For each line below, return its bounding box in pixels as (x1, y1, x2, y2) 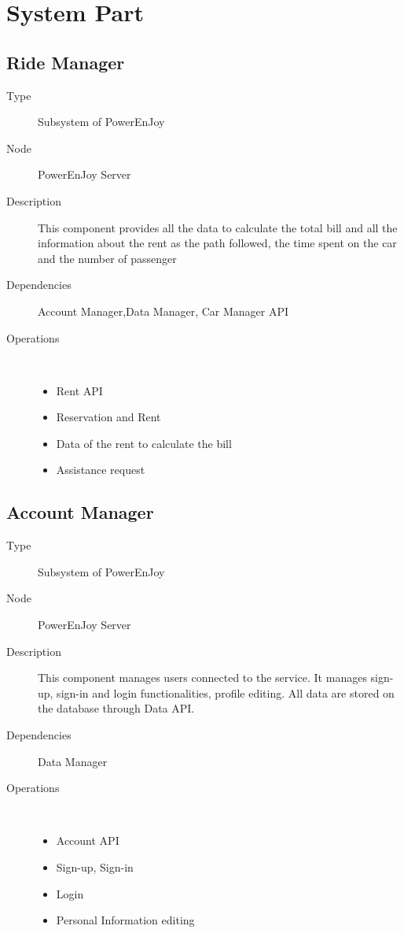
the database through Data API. (38, 700, 195, 716)
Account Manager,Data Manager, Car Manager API (38, 302, 289, 319)
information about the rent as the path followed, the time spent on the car (38, 235, 397, 251)
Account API (56, 832, 119, 849)
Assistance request (56, 461, 145, 478)
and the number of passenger (38, 250, 177, 266)
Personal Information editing (56, 912, 195, 928)
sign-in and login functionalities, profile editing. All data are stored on (57, 684, 395, 701)
